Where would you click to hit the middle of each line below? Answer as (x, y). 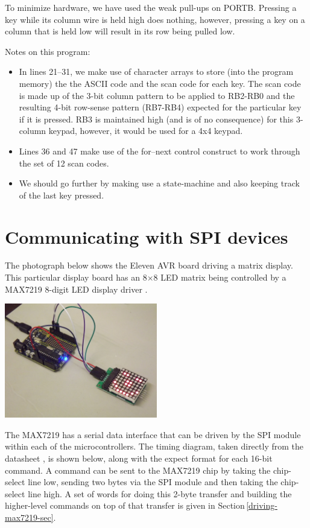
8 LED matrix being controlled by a (220, 277)
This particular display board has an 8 (76, 277)
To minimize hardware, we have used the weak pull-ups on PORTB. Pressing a (151, 7)
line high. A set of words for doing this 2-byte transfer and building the (160, 493)
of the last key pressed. (62, 195)
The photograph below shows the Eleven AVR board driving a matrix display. (149, 265)
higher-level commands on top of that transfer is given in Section (125, 505)
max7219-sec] (29, 517)
